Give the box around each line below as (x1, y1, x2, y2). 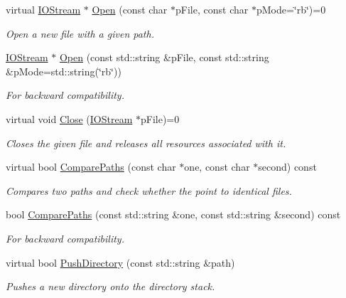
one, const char (184, 159, 250, 174)
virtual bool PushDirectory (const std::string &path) (6, 255, 235, 270)
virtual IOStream (6, 2, 81, 16)
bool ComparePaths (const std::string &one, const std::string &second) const (6, 207, 341, 222)
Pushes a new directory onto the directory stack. (6, 279, 215, 294)
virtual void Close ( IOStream (6, 111, 133, 126)
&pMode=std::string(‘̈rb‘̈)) (6, 63, 121, 78)
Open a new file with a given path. (6, 26, 154, 41)
